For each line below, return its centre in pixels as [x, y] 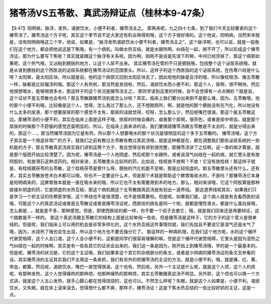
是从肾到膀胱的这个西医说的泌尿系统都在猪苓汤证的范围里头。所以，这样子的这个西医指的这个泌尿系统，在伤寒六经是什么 [134, 70]
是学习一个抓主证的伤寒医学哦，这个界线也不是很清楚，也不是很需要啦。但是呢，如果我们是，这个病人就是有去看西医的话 [134, 196]
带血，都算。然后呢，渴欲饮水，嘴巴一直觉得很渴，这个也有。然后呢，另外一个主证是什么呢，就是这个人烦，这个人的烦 [132, 266]
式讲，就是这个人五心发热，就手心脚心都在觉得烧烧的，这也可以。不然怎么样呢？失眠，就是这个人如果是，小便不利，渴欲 [134, 280]
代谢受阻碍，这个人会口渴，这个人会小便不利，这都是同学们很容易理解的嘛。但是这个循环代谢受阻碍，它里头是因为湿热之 [134, 239]
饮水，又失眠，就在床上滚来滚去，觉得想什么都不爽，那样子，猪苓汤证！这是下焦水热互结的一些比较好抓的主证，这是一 [132, 288]
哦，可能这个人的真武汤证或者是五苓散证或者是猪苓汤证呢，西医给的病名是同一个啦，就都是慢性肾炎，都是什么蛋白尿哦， [134, 204]
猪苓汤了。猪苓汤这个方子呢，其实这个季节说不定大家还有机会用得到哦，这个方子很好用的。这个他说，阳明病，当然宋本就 [134, 35]
